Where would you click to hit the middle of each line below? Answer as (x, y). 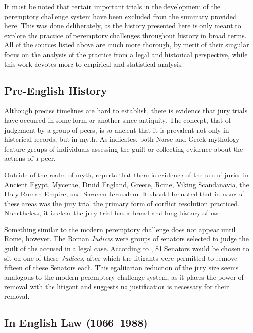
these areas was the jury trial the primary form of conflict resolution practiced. (122, 203)
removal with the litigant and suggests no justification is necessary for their (117, 286)
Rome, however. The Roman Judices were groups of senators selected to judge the (126, 239)
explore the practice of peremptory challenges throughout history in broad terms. (126, 35)
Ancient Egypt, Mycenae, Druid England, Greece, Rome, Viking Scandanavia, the (127, 184)
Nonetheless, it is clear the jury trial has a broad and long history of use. (113, 213)
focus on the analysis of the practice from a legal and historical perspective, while (126, 54)
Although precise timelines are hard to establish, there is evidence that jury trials (126, 110)
